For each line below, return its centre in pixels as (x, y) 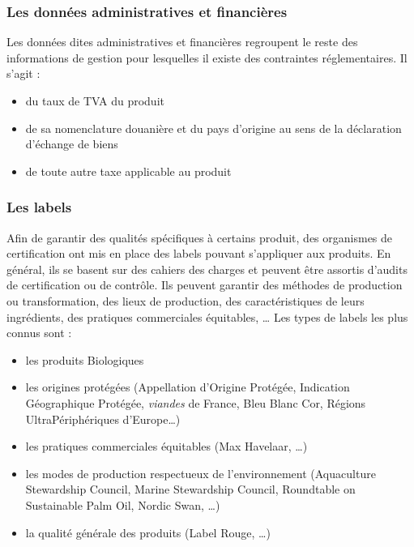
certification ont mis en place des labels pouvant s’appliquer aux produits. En (199, 253)
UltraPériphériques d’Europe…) (103, 419)
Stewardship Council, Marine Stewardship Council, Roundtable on (190, 489)
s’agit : (23, 73)
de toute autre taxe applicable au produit (128, 171)
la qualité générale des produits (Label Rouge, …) (148, 532)
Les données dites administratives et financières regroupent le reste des (182, 42)
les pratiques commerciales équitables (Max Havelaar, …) (166, 446)
